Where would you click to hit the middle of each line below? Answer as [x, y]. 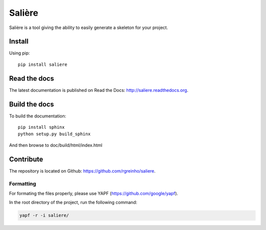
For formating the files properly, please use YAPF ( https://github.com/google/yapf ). [94, 193]
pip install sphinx [41, 127]
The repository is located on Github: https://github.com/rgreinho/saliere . [82, 171]
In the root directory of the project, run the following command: [73, 202]
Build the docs [32, 104]
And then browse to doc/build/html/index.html [56, 145]
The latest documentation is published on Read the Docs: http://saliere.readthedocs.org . [99, 90]
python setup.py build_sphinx [54, 134]
